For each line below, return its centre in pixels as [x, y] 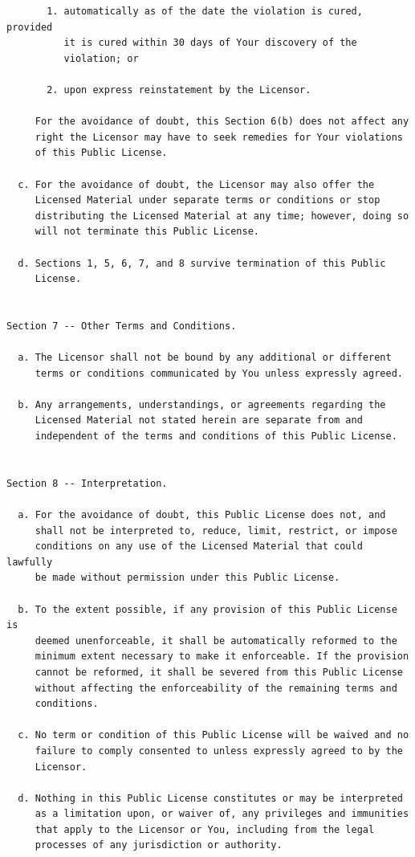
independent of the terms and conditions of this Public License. [216, 437]
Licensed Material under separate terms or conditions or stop [207, 200]
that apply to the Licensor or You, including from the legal [205, 829]
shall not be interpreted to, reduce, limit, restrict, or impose [216, 531]
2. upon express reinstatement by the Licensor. [179, 90]
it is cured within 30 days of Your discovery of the [210, 43]
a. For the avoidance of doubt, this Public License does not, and [202, 515]
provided [30, 27]
